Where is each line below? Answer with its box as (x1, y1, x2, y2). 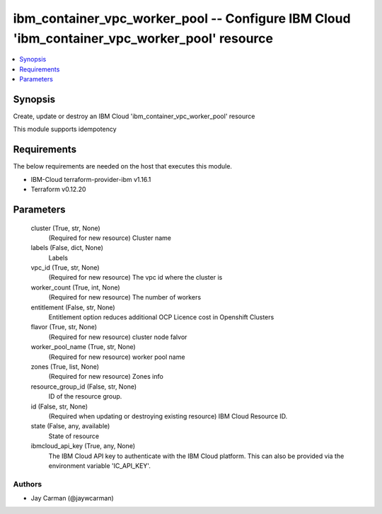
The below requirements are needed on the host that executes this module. (13, 162, 233, 171)
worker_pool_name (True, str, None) (30, 343, 136, 351)
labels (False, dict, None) (30, 244, 104, 252)
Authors (13, 479, 42, 489)
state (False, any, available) (30, 422, 110, 430)
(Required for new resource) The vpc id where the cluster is (48, 273, 223, 282)
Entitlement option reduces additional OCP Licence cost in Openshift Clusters (48, 313, 274, 321)
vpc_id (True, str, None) (30, 263, 100, 272)
